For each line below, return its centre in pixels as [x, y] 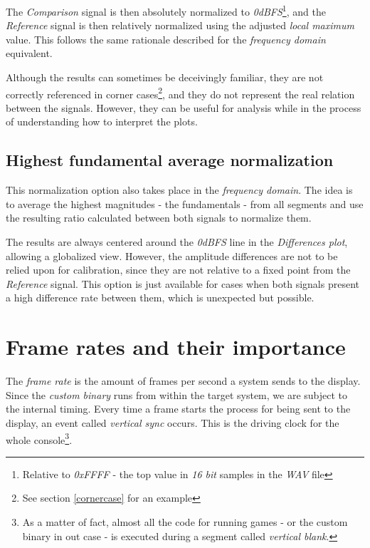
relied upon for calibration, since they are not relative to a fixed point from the [178, 270]
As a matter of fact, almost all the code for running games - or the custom [185, 521]
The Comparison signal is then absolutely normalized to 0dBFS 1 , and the [166, 10]
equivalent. [29, 53]
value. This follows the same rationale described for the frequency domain [166, 39]
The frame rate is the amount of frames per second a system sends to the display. [183, 381]
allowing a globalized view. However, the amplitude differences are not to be [172, 255]
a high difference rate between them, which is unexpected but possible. [160, 298]
